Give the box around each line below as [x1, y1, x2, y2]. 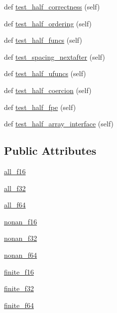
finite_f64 [4, 300, 34, 310]
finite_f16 [4, 266, 34, 277]
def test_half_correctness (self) [4, 1, 100, 11]
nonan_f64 [4, 249, 37, 260]
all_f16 [4, 166, 26, 176]
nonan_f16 [4, 216, 37, 226]
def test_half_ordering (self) [4, 18, 92, 28]
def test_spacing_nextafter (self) [4, 51, 105, 62]
